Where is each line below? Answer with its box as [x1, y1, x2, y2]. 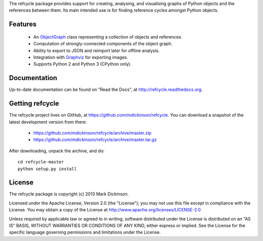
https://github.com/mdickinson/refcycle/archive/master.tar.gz [33, 137, 157, 143]
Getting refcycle [9, 100, 59, 108]
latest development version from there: [9, 119, 87, 125]
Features [9, 20, 37, 29]
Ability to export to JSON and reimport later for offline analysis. [33, 48, 160, 53]
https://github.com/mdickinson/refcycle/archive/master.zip [33, 130, 152, 136]
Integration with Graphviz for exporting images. [33, 54, 129, 60]
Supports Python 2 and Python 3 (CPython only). [33, 61, 131, 67]
